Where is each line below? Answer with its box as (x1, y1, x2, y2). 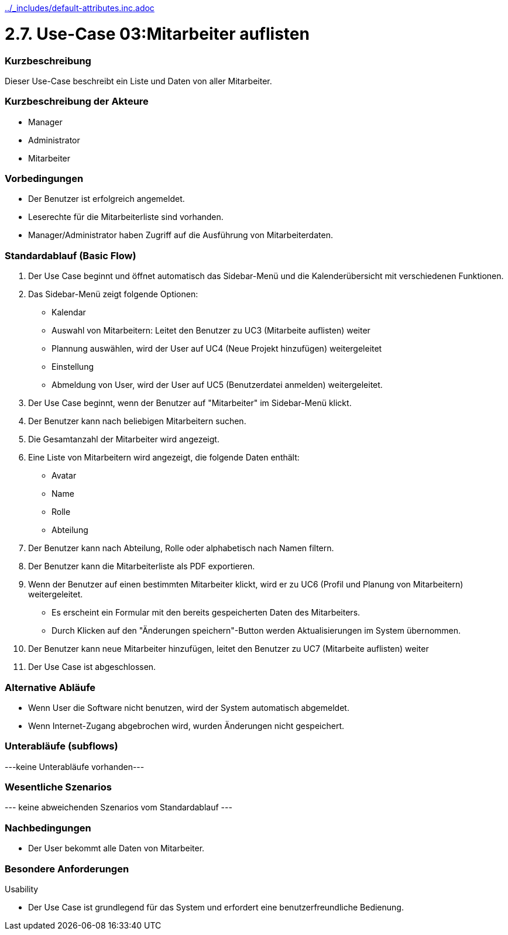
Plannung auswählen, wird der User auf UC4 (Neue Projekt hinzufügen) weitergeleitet (52, 343, 382, 354)
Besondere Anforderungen (5, 862, 129, 875)
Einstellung (52, 362, 94, 372)
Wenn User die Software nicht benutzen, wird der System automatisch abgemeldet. (28, 702, 349, 713)
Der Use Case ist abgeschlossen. (28, 662, 156, 672)
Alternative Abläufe (5, 681, 96, 693)
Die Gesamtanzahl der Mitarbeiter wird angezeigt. (28, 434, 219, 445)
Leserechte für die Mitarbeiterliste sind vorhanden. (28, 212, 224, 222)
